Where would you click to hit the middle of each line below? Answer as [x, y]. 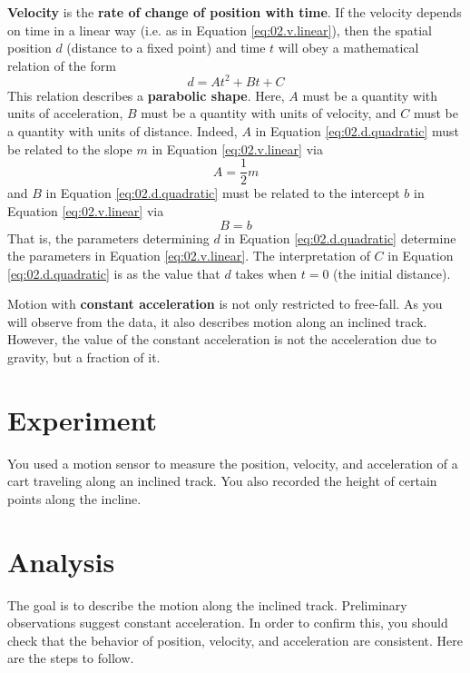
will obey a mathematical [348, 48]
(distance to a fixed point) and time [166, 48]
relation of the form [62, 65]
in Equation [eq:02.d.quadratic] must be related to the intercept [223, 193]
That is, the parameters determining [108, 238]
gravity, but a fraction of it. [84, 357]
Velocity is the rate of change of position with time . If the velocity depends [235, 12]
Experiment [83, 419]
